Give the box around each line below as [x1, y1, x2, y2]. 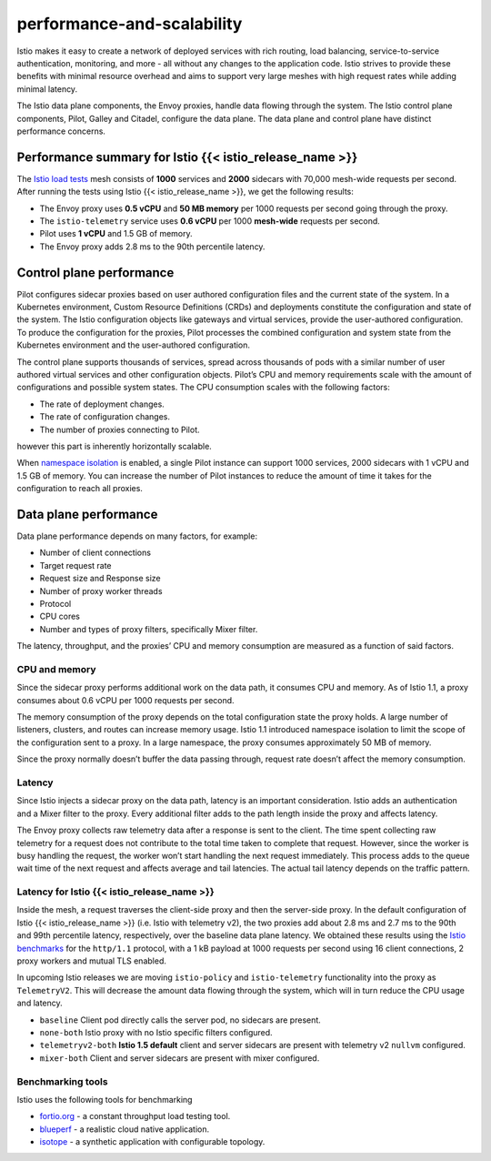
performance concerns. [16, 126, 106, 136]
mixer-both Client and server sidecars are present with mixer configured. [39, 1052, 320, 1064]
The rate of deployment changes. [39, 399, 165, 409]
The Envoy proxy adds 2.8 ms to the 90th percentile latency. [39, 241, 266, 252]
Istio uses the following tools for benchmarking [16, 1094, 193, 1105]
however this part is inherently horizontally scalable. [16, 440, 213, 451]
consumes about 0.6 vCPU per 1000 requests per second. [16, 694, 235, 705]
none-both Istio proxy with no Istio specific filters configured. [39, 1027, 273, 1037]
